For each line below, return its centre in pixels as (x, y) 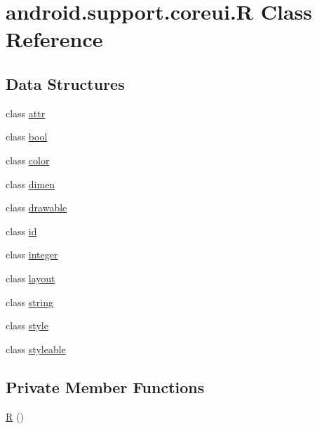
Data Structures (65, 83)
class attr (26, 113)
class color (28, 160)
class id (21, 231)
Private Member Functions (105, 387)
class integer (32, 255)
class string (29, 302)
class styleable (36, 349)
